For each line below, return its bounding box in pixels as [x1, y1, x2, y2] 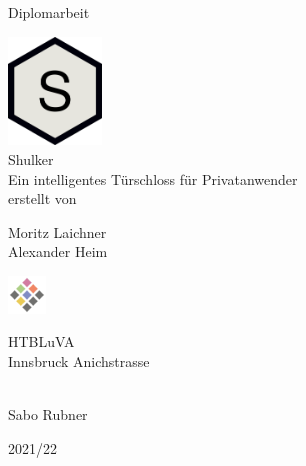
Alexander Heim [8, 241, 108, 262]
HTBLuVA [8, 331, 75, 352]
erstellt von [8, 188, 77, 209]
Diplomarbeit [8, 2, 90, 22]
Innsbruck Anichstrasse [8, 350, 150, 371]
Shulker [8, 149, 54, 170]
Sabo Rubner [8, 404, 88, 425]
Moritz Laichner [8, 221, 107, 242]
